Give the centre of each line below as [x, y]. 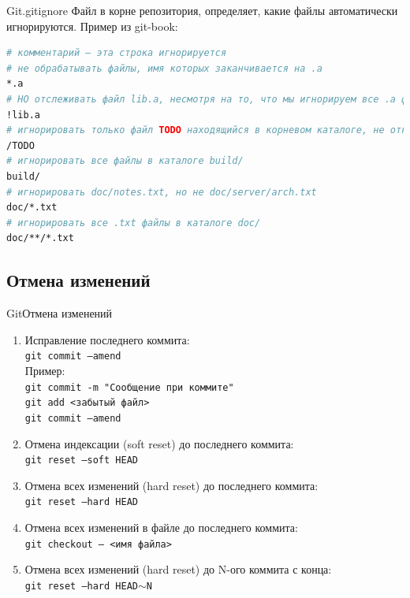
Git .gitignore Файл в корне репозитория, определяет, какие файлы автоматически [202, 10]
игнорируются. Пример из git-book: [92, 26]
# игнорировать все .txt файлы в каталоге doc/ [134, 223]
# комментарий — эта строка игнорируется [117, 53]
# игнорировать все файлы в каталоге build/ [125, 161]
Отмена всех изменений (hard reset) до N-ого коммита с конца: [178, 569]
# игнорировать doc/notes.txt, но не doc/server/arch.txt [162, 192]
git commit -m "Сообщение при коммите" [129, 387]
